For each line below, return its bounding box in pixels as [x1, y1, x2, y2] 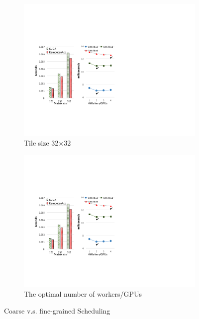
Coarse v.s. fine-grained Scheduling [4, 305, 110, 316]
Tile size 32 [24, 138, 59, 148]
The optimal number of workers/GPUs [24, 289, 142, 299]
